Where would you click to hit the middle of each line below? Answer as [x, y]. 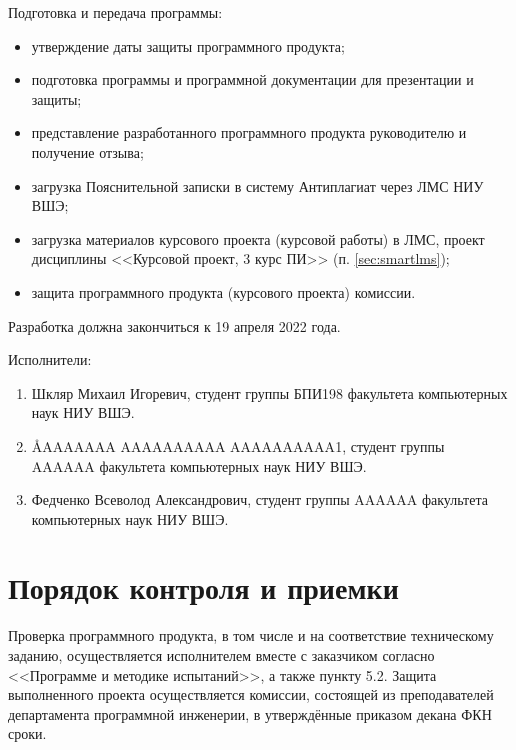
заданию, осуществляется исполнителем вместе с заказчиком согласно [221, 655]
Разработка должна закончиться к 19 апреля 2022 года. [174, 325]
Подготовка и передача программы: [115, 12]
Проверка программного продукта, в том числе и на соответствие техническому [251, 635]
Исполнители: [50, 359]
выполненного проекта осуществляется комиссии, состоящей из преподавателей [251, 694]
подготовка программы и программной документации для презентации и [252, 79]
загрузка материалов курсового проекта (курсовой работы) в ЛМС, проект [258, 238]
